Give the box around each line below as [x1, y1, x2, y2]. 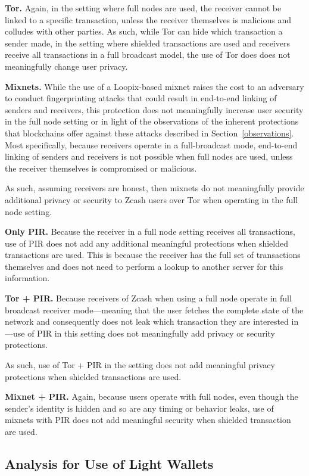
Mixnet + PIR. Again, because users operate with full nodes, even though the [5, 390, 298, 403]
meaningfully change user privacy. [5, 60, 128, 72]
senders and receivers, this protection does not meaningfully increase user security [5, 103, 304, 116]
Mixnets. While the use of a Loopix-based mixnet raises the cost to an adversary [5, 80, 304, 92]
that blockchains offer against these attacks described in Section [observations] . [5, 126, 294, 139]
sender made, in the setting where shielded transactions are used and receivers [5, 36, 291, 49]
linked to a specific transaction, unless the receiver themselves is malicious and [5, 13, 291, 26]
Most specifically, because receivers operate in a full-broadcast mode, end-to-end [5, 138, 298, 151]
